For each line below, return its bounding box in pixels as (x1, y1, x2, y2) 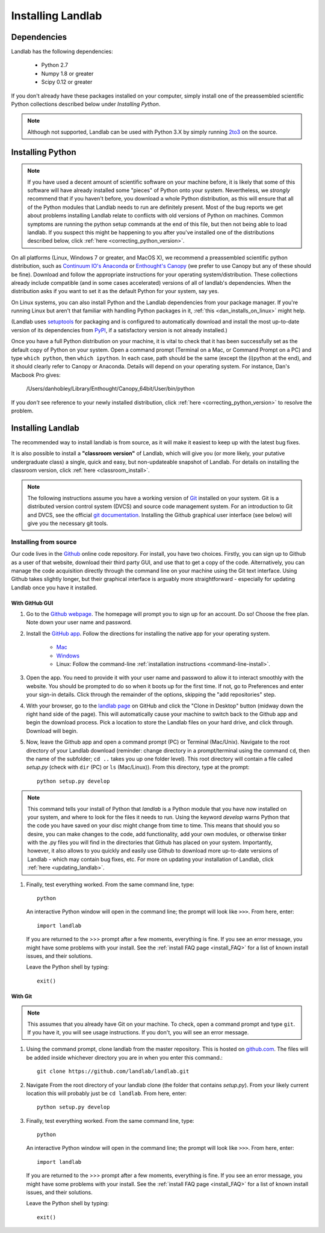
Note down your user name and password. (26, 619, 132, 626)
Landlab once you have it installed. (11, 584, 97, 591)
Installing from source (11, 538, 77, 546)
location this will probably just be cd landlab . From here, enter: (26, 1090, 187, 1097)
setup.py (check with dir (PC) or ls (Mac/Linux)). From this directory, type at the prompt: (26, 763, 250, 771)
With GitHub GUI (11, 599, 54, 606)
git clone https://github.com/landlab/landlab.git (37, 1068, 190, 1075)
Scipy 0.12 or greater (41, 78, 93, 85)
